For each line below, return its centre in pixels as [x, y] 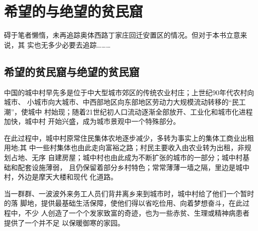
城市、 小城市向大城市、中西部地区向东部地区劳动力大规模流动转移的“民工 [125, 102]
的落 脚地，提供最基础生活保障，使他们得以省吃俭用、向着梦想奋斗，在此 [123, 203]
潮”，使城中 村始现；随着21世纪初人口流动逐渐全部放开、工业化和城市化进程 [129, 111]
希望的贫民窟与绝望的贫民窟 [72, 71]
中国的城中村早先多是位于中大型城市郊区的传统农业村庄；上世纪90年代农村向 [129, 92]
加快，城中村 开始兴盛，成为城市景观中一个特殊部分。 [92, 121]
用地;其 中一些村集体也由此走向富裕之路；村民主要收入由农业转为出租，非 [124, 147]
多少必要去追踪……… [79, 44]
